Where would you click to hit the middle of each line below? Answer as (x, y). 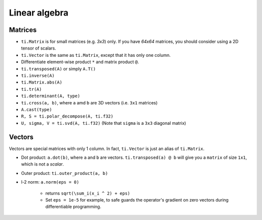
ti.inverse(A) (38, 76)
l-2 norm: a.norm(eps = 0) (50, 182)
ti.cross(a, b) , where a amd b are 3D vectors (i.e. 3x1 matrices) (89, 102)
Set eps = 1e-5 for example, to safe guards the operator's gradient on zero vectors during (137, 200)
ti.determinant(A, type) (50, 96)
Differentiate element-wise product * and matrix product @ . (80, 62)
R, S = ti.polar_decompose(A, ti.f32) (67, 116)
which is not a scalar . (42, 164)
